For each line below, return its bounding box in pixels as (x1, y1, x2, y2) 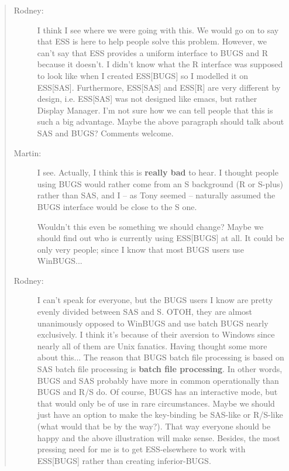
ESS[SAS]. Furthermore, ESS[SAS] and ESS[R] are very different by (37, 81, 281, 93)
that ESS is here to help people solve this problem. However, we (37, 35, 267, 47)
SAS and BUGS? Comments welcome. (37, 126, 174, 139)
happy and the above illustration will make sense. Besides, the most (37, 431, 280, 444)
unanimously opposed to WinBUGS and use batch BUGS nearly (37, 317, 269, 329)
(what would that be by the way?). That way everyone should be (37, 420, 271, 432)
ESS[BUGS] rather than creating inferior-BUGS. (37, 454, 211, 466)
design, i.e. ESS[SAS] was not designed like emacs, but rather (37, 92, 257, 105)
